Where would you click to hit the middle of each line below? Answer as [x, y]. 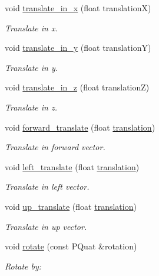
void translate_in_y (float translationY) [78, 48]
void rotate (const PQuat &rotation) [71, 246]
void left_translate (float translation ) [72, 166]
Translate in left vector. [47, 186]
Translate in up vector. [46, 226]
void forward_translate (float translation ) [80, 127]
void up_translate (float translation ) [71, 206]
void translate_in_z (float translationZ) [77, 87]
